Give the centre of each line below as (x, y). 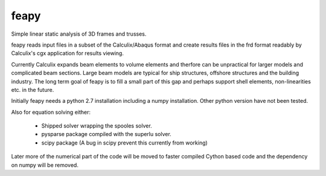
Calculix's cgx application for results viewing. (67, 53)
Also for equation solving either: (51, 112)
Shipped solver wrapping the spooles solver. (97, 126)
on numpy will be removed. (45, 165)
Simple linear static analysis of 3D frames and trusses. (79, 34)
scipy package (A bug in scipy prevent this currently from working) (124, 143)
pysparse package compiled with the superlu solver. (106, 134)
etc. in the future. (33, 90)
